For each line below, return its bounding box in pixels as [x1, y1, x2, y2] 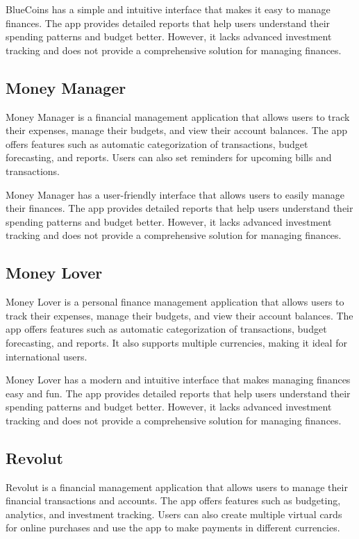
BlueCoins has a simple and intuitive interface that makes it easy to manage [6, 2, 331, 16]
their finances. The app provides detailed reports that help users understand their [6, 201, 353, 215]
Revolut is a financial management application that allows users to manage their [6, 479, 348, 494]
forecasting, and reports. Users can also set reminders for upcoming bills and [6, 150, 332, 165]
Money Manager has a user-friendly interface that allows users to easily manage [6, 187, 344, 201]
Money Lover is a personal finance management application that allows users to [6, 295, 344, 309]
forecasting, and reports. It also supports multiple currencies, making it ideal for [6, 335, 347, 349]
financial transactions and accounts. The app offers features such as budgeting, [6, 493, 341, 508]
